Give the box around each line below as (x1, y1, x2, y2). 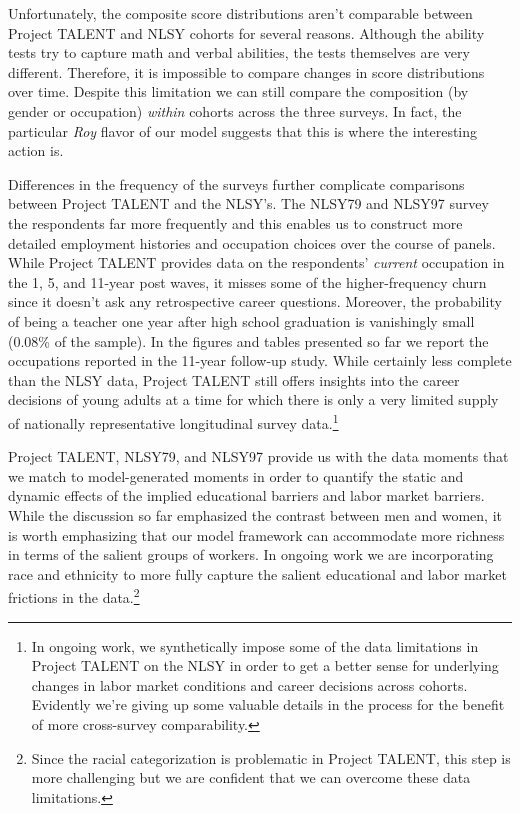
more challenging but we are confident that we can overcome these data (31, 767, 471, 788)
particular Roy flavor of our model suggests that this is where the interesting (8, 120, 478, 141)
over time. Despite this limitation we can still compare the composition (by (8, 81, 469, 102)
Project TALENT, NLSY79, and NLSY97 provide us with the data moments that (8, 446, 509, 467)
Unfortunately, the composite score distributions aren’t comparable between (8, 3, 473, 23)
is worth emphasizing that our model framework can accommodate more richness (8, 524, 505, 545)
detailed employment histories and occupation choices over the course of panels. (8, 232, 496, 253)
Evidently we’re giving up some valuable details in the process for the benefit (31, 694, 505, 715)
